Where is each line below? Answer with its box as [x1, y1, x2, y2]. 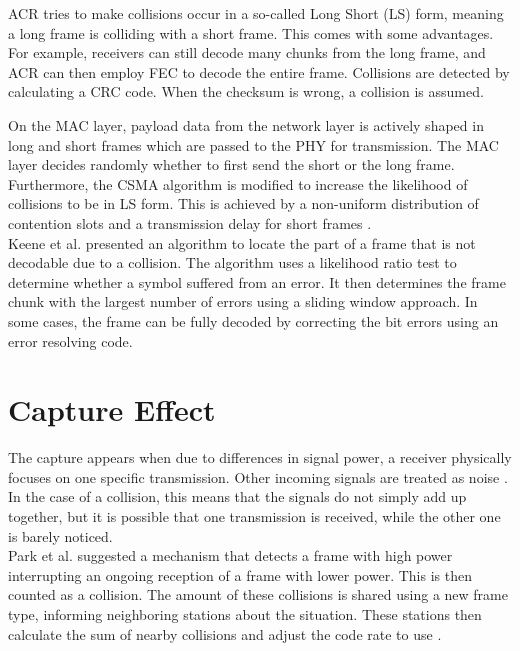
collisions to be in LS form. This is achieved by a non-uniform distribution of [8, 193, 479, 214]
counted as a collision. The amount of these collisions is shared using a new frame [8, 584, 508, 605]
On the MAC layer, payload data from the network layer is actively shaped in [8, 114, 484, 135]
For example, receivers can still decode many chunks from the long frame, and [8, 42, 486, 63]
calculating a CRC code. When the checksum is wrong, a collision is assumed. [8, 81, 484, 102]
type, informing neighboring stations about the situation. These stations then [8, 603, 482, 624]
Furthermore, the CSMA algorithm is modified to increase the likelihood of [8, 173, 468, 194]
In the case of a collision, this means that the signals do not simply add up [8, 486, 467, 507]
